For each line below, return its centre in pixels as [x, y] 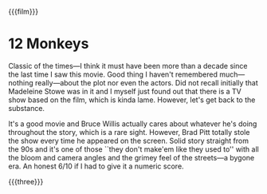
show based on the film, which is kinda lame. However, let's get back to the [132, 100]
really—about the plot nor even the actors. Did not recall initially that [147, 82]
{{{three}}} [26, 181]
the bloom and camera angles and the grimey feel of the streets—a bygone [132, 157]
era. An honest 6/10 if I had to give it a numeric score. [96, 166]
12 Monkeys [49, 44]
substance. [27, 108]
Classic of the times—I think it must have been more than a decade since [128, 65]
